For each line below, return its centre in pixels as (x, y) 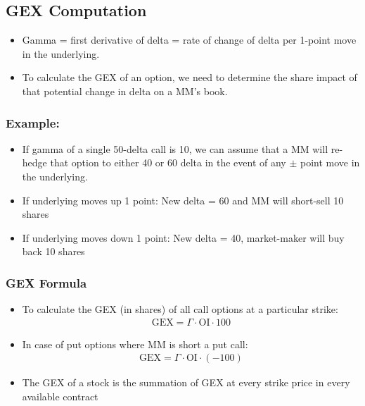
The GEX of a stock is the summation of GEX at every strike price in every (186, 382)
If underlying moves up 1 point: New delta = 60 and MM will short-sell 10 (183, 200)
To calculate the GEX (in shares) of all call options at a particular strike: (180, 309)
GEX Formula (46, 282)
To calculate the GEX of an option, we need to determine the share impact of (190, 77)
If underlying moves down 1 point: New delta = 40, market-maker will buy (183, 237)
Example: (33, 122)
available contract (60, 396)
